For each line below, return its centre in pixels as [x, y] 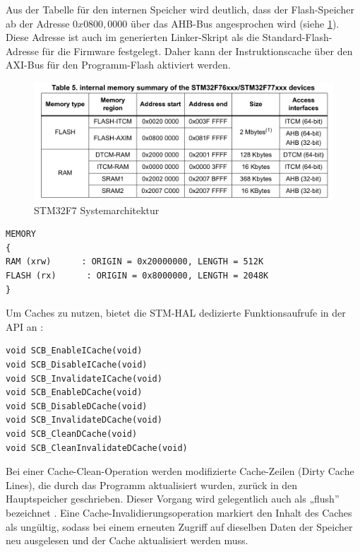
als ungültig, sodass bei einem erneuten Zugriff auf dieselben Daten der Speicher [179, 526]
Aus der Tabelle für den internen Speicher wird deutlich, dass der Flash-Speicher [180, 9]
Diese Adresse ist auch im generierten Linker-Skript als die [133, 37]
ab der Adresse [38, 23]
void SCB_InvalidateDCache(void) [84, 420]
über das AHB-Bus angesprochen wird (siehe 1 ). [235, 23]
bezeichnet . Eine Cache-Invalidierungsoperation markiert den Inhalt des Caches [179, 512]
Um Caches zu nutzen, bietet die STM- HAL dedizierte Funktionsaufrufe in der [176, 313]
